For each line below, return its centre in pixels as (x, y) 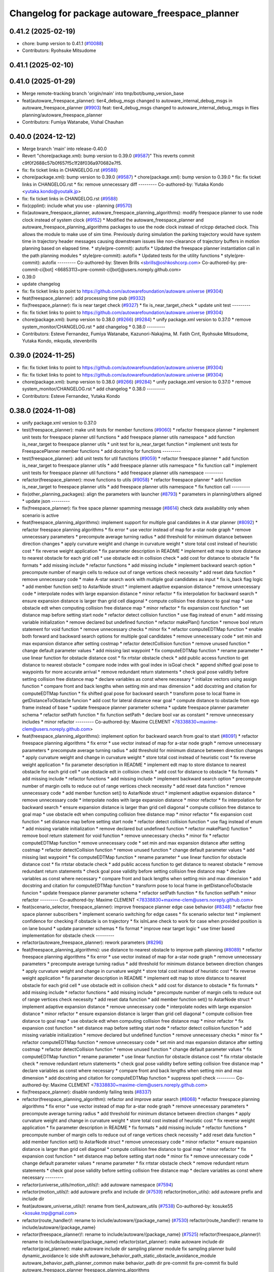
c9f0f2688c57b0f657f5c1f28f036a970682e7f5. (72, 163)
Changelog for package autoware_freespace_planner (124, 13)
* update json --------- (46, 501)
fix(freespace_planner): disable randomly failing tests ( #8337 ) (87, 1092)
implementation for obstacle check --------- (68, 935)
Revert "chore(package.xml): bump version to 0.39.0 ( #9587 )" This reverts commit (108, 156)
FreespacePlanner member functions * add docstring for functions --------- (101, 451)
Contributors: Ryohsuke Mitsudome (59, 50)
